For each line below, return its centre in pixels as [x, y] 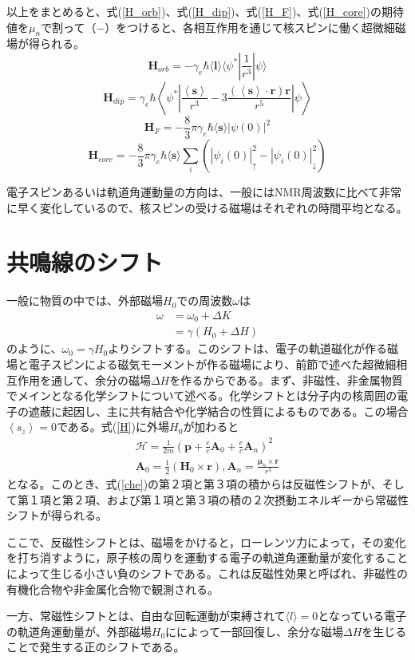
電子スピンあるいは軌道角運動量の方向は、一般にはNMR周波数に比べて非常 [204, 192]
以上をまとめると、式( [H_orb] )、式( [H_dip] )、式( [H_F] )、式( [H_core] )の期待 [206, 11]
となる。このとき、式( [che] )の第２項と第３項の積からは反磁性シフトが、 [194, 484]
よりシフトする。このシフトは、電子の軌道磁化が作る [247, 348]
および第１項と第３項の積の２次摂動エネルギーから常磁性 [257, 499]
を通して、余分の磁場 [95, 379]
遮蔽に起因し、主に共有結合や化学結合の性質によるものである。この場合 [218, 411]
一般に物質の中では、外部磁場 [85, 300]
